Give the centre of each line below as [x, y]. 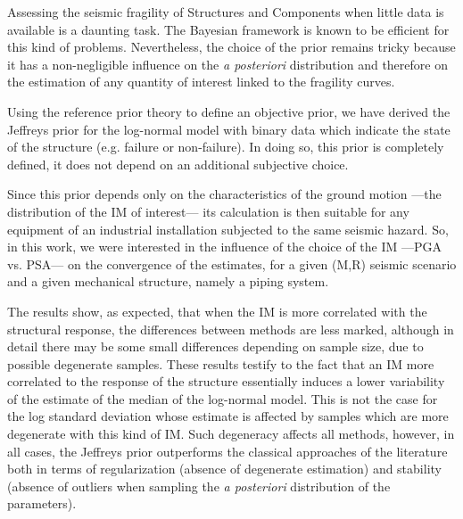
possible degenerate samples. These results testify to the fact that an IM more [221, 363]
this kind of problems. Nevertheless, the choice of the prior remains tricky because [231, 47]
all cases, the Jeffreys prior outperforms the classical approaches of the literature [227, 451]
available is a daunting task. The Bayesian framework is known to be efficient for [228, 29]
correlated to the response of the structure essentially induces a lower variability [226, 381]
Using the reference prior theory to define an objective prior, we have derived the [229, 111]
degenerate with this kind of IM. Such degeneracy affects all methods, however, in [231, 434]
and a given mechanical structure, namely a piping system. [168, 281]
